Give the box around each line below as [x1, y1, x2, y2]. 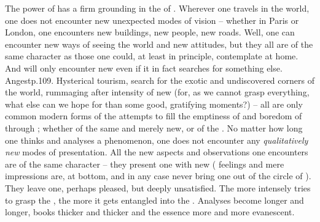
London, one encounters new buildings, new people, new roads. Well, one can [5, 26, 295, 39]
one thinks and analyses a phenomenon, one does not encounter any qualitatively [5, 133, 308, 146]
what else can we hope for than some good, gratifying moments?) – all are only [5, 97, 303, 110]
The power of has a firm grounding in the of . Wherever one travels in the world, [5, 2, 310, 14]
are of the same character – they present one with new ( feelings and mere [5, 157, 284, 170]
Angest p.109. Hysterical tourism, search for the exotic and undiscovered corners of [5, 73, 314, 86]
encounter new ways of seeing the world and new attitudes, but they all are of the [5, 37, 313, 50]
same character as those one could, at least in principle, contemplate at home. [5, 50, 299, 62]
